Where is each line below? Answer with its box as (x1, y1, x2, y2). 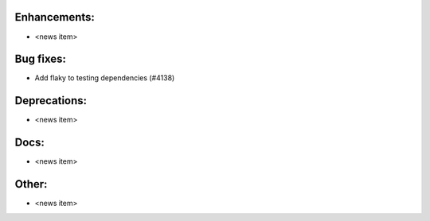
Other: (14, 177, 48, 191)
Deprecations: (14, 94, 88, 107)
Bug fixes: (14, 52, 67, 66)
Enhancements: (14, 10, 96, 24)
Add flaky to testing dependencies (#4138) (34, 73, 175, 83)
